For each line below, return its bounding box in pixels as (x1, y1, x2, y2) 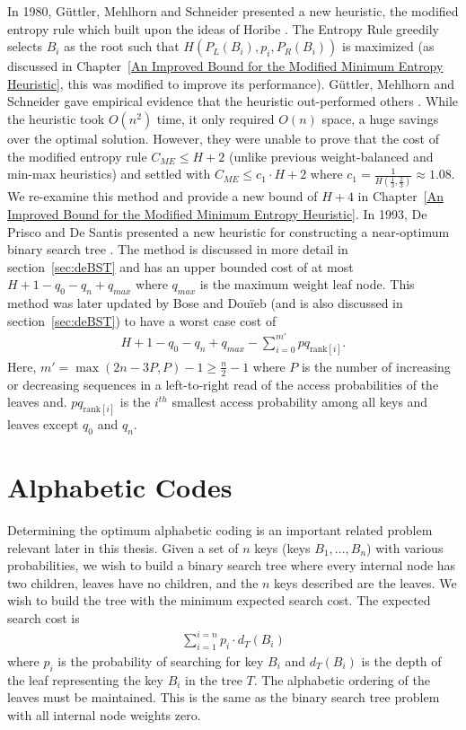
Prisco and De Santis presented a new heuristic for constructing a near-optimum (7, 222, 450, 241)
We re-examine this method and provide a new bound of (7, 187, 318, 206)
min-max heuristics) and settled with (7, 164, 211, 183)
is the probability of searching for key (57, 651, 264, 670)
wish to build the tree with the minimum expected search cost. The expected (7, 591, 431, 610)
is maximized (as (342, 37, 435, 56)
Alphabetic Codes (7, 469, 233, 506)
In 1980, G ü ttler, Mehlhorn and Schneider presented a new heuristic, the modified (7, 2, 459, 20)
